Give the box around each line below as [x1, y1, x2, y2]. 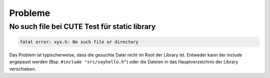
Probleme [9, 7, 50, 18]
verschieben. [9, 65, 36, 72]
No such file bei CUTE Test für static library [9, 22, 156, 31]
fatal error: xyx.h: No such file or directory [19, 39, 138, 44]
